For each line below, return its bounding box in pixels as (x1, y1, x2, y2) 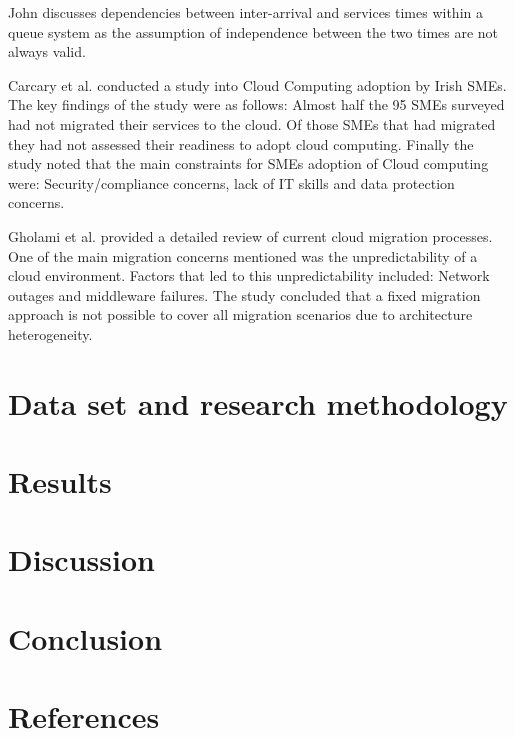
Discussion (8, 539, 155, 580)
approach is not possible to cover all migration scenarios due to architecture (8, 304, 473, 325)
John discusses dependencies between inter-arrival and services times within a (8, 2, 483, 22)
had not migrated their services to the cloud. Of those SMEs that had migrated (8, 113, 496, 134)
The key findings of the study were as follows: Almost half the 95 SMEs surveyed (8, 94, 505, 115)
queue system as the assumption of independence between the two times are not (8, 21, 499, 42)
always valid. (8, 41, 86, 62)
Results (8, 461, 112, 502)
